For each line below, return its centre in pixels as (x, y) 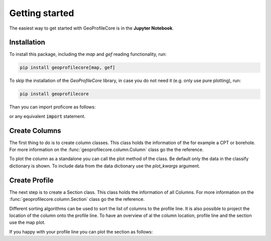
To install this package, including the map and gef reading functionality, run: (88, 54)
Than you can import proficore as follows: (52, 107)
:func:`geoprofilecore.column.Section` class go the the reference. (77, 199)
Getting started (42, 13)
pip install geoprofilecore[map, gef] (67, 68)
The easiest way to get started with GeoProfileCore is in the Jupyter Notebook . (92, 28)
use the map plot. (27, 222)
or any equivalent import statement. (47, 116)
